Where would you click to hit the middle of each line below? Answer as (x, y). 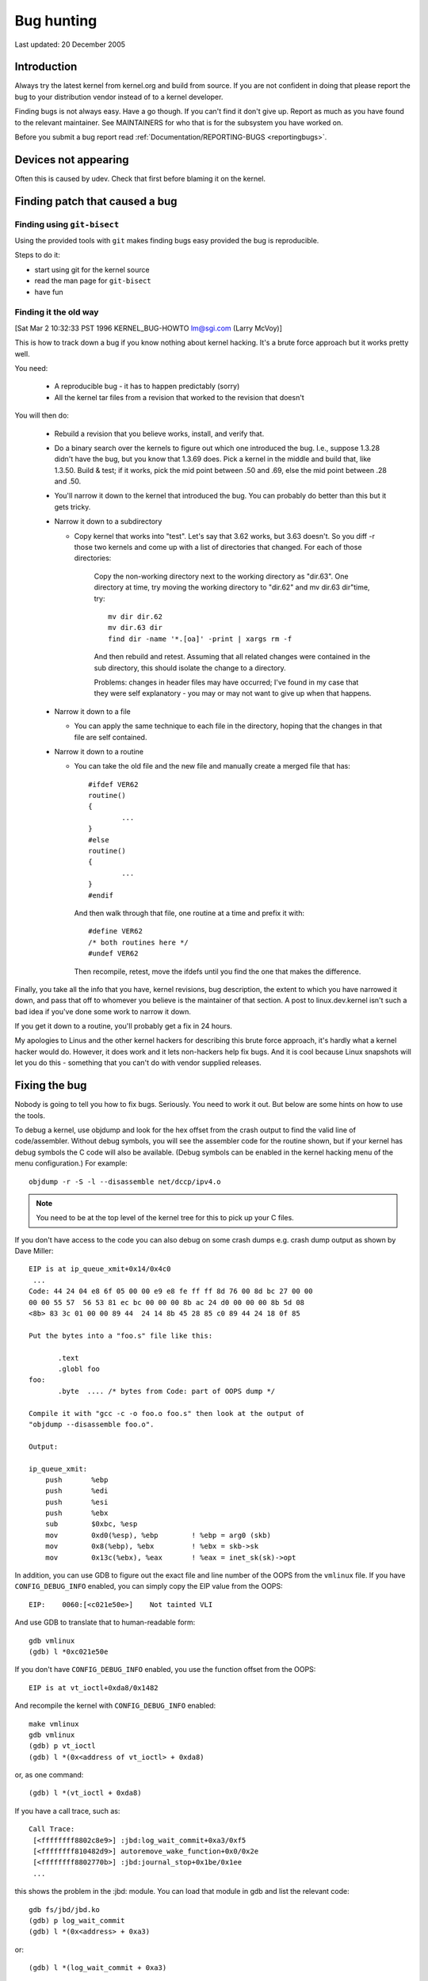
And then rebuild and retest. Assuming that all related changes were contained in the (232, 657)
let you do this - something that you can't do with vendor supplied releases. (138, 1063)
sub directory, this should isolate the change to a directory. (190, 668)
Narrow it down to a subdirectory (108, 521)
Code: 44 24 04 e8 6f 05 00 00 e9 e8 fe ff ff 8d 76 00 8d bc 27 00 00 (171, 1291)
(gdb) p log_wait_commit (77, 1920)
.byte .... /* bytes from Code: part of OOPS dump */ (167, 1391)
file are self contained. (111, 737)
